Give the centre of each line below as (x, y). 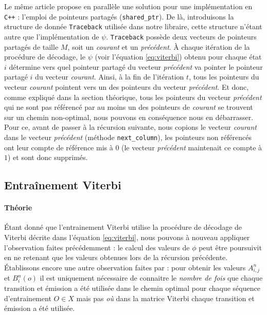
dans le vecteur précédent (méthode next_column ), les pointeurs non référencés (128, 137)
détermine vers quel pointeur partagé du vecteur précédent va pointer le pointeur (136, 66)
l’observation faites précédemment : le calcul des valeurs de (97, 247)
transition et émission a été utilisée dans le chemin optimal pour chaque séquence (132, 288)
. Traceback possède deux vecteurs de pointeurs (181, 36)
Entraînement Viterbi (63, 185)
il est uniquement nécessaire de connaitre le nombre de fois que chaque (151, 278)
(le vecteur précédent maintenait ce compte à (192, 147)
